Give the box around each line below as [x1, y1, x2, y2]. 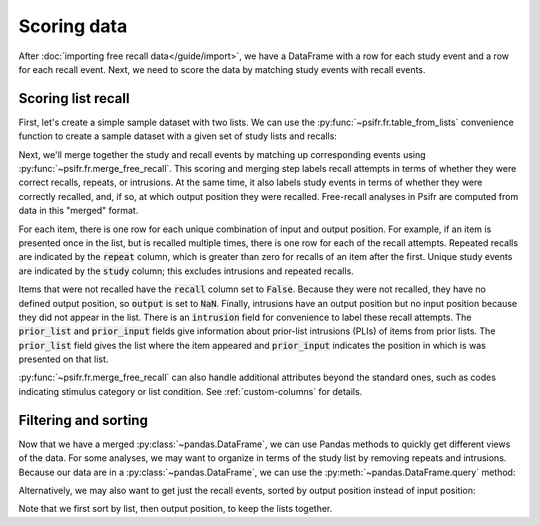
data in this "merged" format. [18, 205, 139, 217]
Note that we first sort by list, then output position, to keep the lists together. [18, 503, 333, 515]
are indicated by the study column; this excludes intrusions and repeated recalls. [18, 265, 354, 277]
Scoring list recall [18, 90, 130, 107]
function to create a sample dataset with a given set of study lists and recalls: [18, 130, 337, 142]
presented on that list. [18, 353, 109, 365]
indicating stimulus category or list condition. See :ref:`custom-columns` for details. [18, 385, 363, 397]
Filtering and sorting [18, 411, 149, 429]
